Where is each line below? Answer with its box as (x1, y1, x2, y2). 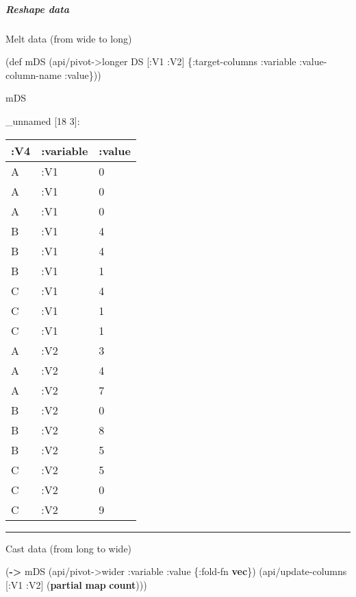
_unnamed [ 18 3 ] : (5, 113, 80, 128)
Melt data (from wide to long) (5, 31, 132, 45)
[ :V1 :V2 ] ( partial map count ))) (5, 577, 147, 592)
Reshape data (5, 1, 69, 16)
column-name (5, 67, 62, 82)
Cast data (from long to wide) (5, 541, 132, 555)
